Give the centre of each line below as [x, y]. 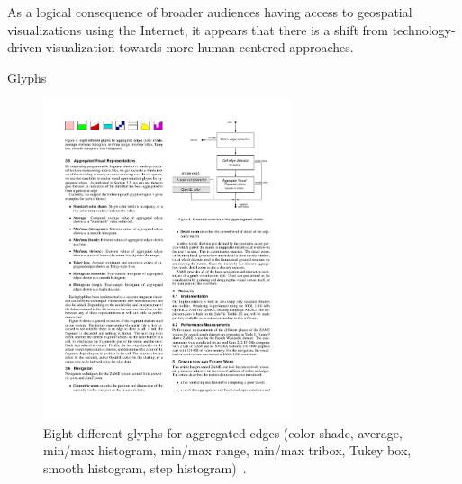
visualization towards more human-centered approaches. [199, 47]
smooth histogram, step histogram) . [145, 467]
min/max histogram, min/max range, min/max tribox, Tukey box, [227, 450]
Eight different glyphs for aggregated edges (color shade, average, [223, 432]
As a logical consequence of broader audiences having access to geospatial [210, 12]
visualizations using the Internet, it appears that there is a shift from [198, 29]
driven [25, 47]
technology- [424, 29]
